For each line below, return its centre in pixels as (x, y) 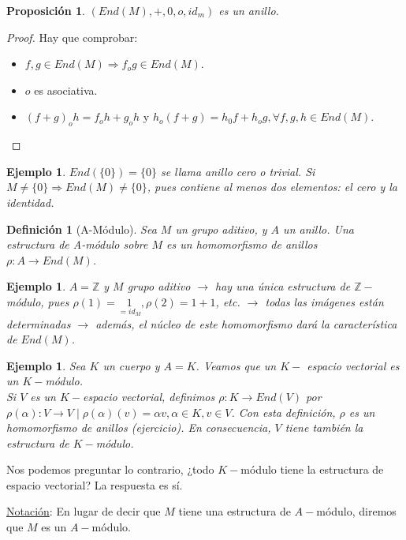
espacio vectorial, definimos (149, 396)
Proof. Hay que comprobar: (72, 37)
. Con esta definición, (283, 412)
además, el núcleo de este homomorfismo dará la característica (246, 323)
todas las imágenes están (324, 301)
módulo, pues (38, 301)
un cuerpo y (131, 365)
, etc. (228, 301)
